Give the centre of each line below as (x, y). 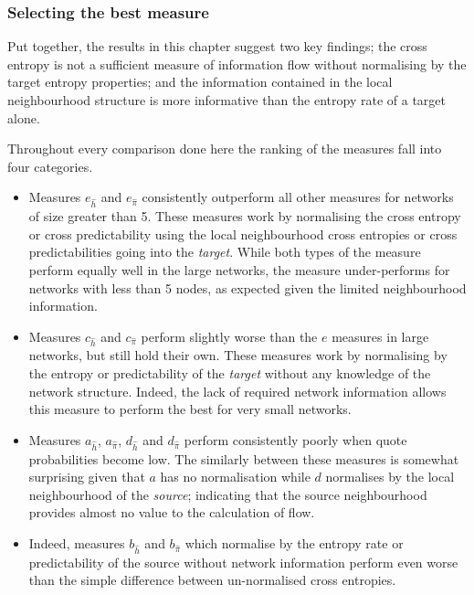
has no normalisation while (235, 477)
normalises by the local (390, 477)
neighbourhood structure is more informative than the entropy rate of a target (227, 100)
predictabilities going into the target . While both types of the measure (225, 252)
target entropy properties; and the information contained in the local (200, 82)
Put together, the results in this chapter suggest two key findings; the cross (217, 46)
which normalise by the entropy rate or (294, 542)
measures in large (380, 336)
